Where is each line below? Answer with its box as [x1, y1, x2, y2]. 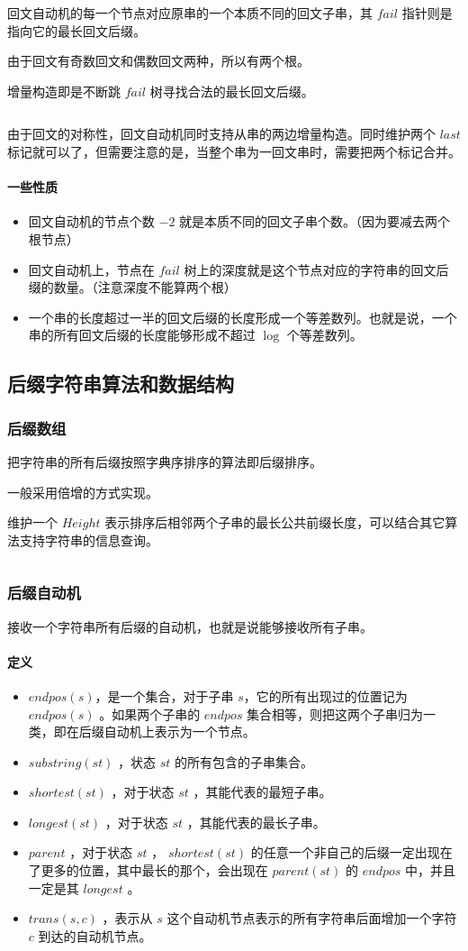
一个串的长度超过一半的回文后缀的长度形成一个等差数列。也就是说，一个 [28, 307, 457, 326]
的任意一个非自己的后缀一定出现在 [250, 843, 453, 862]
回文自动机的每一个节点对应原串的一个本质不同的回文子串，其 [7, 4, 373, 22]
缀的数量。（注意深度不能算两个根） [28, 278, 237, 297]
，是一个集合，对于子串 [94, 686, 234, 705]
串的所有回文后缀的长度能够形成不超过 [28, 325, 256, 344]
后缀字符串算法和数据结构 [7, 370, 234, 398]
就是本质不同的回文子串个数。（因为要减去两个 [179, 212, 451, 231]
